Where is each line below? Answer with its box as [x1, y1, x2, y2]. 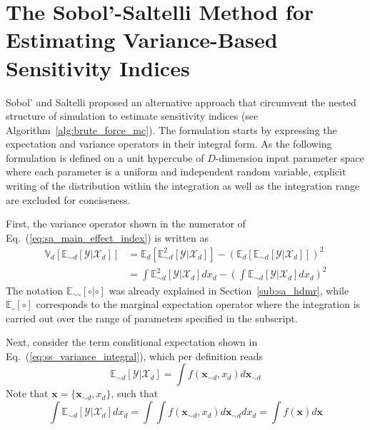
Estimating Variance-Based [6, 25, 278, 54]
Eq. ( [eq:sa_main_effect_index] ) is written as [6, 230, 209, 245]
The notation [6, 282, 64, 297]
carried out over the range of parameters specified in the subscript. [6, 310, 298, 325]
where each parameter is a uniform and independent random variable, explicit [6, 164, 346, 179]
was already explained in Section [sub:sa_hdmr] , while [109, 282, 349, 297]
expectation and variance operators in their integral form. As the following [6, 136, 332, 151]
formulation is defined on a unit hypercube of [6, 150, 204, 165]
